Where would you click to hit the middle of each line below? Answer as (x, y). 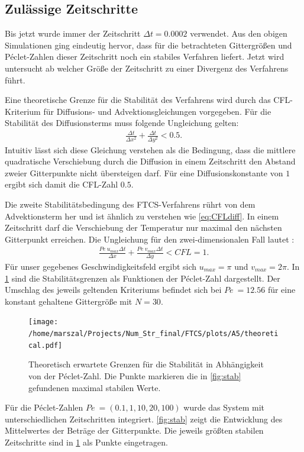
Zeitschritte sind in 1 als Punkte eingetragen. (86, 442)
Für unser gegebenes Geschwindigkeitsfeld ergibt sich (101, 266)
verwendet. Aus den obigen (239, 33)
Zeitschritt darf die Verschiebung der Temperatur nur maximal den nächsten (143, 227)
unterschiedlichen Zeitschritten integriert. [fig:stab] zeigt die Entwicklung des (144, 419)
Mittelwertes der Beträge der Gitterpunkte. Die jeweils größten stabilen (134, 430)
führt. (15, 80)
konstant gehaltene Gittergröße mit (69, 301)
